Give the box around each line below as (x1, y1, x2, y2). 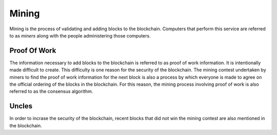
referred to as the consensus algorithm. (9, 88, 93, 94)
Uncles (9, 102, 33, 110)
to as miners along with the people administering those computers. (9, 32, 151, 38)
